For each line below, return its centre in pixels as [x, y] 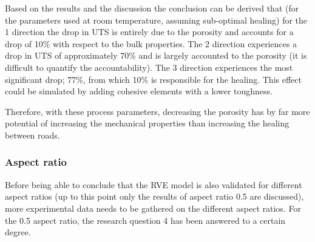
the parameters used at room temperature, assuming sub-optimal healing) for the [156, 20]
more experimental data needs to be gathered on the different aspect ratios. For [153, 208]
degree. [18, 232]
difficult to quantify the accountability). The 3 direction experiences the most [149, 67]
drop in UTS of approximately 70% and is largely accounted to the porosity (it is [156, 55]
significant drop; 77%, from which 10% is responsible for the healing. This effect [153, 79]
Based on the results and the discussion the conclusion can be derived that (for [152, 8]
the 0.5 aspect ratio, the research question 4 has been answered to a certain [145, 220]
